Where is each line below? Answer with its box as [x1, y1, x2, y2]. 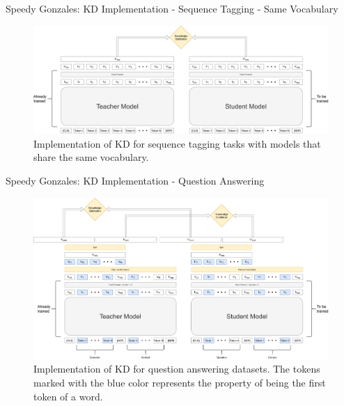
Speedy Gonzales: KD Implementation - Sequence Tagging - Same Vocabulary [6, 1, 338, 15]
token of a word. [33, 389, 103, 403]
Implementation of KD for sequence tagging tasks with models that [33, 136, 321, 150]
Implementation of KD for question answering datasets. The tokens [33, 361, 320, 376]
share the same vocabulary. [33, 150, 149, 164]
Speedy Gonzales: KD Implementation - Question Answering [6, 173, 265, 188]
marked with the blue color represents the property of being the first [33, 375, 326, 389]
